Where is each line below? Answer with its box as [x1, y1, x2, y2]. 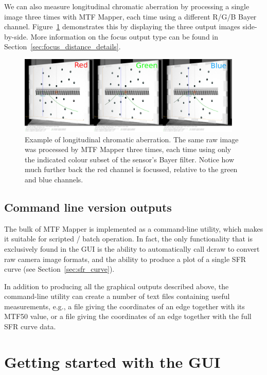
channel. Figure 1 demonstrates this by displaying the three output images [4, 21, 240, 32]
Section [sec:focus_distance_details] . [4, 41, 121, 52]
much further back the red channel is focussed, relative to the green [25, 164, 238, 175]
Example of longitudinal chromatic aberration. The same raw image [25, 134, 239, 144]
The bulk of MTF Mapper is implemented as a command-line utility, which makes [4, 223, 263, 234]
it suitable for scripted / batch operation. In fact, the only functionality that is [4, 233, 253, 244]
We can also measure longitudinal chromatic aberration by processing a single [4, 1, 250, 11]
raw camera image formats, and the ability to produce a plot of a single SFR [4, 253, 246, 264]
